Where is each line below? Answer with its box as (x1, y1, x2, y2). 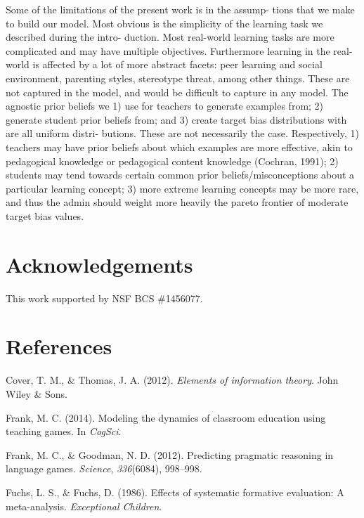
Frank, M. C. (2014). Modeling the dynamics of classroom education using (6, 410, 326, 425)
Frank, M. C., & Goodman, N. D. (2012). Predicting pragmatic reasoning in (6, 447, 334, 462)
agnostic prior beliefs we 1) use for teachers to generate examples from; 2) (6, 98, 324, 113)
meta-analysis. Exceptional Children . (6, 498, 162, 513)
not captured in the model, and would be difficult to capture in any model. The (6, 84, 349, 99)
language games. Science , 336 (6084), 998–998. (6, 461, 202, 476)
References (6, 332, 112, 361)
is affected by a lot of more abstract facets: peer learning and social (32, 57, 323, 72)
